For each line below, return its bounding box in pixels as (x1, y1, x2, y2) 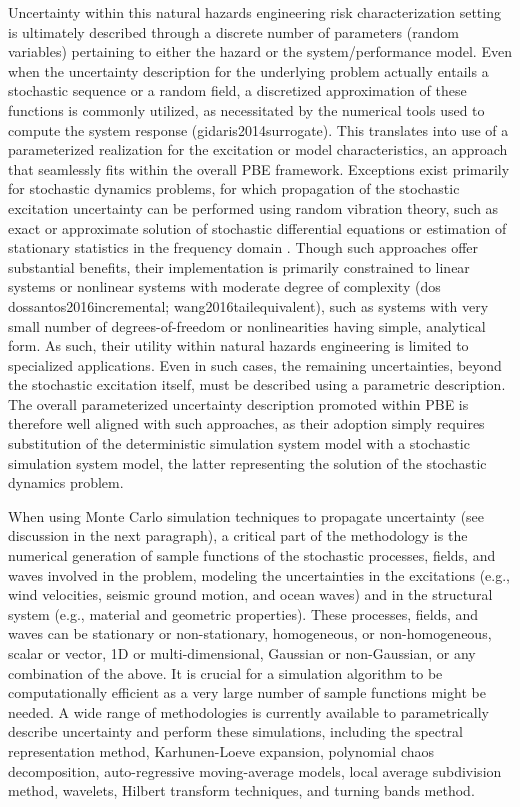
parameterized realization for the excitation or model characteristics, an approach (8, 139, 508, 160)
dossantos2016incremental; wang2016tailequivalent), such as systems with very (8, 295, 489, 316)
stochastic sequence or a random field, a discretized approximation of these (8, 80, 467, 101)
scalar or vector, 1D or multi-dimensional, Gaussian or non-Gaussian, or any (8, 643, 476, 663)
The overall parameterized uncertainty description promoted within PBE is (8, 393, 469, 414)
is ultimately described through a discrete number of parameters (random (8, 21, 459, 42)
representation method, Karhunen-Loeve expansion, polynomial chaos (8, 740, 435, 761)
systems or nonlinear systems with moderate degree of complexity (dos (8, 276, 441, 297)
